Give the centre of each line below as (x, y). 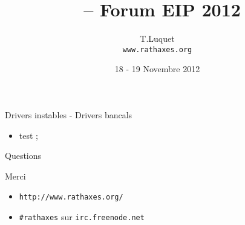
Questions (23, 156)
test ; (28, 135)
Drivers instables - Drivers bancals (69, 114)
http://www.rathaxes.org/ (71, 197)
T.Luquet (157, 39)
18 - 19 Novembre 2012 (157, 69)
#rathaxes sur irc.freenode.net (82, 217)
